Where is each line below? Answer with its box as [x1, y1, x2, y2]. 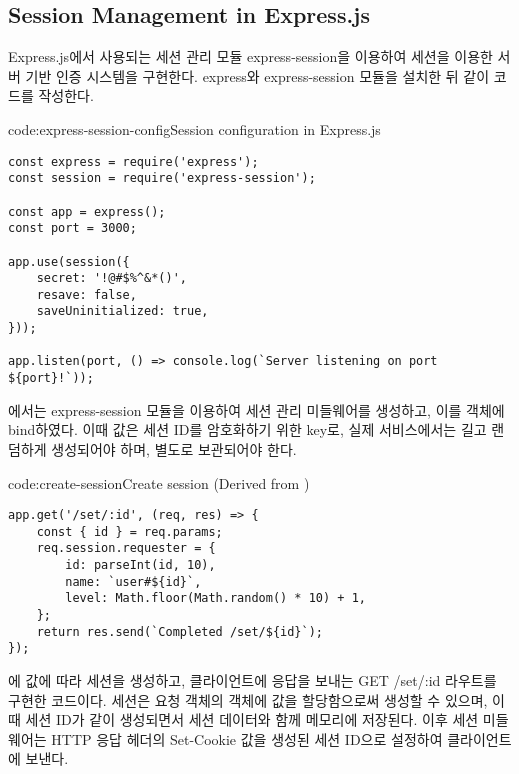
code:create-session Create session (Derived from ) [8, 472, 310, 493]
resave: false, [36, 287, 137, 302]
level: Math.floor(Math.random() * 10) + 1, [65, 591, 366, 606]
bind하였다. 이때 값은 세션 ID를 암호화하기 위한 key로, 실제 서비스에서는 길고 [8, 419, 487, 440]
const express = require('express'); [8, 154, 259, 169]
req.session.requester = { [36, 541, 216, 556]
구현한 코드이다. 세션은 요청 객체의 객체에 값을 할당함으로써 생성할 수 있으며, [8, 689, 488, 710]
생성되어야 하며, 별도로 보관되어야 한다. [51, 438, 297, 459]
